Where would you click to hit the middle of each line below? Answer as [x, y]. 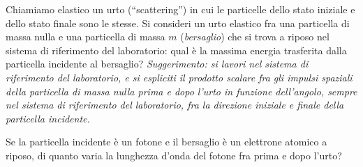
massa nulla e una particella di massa [86, 37]
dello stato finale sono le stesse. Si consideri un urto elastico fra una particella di [178, 23]
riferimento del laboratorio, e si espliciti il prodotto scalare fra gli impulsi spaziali [179, 77]
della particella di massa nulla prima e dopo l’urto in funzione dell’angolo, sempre [181, 91]
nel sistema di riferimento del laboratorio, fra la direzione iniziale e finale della [175, 105]
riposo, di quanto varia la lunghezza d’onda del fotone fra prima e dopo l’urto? [174, 155]
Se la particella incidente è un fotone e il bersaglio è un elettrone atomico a [166, 142]
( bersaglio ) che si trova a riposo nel [255, 37]
